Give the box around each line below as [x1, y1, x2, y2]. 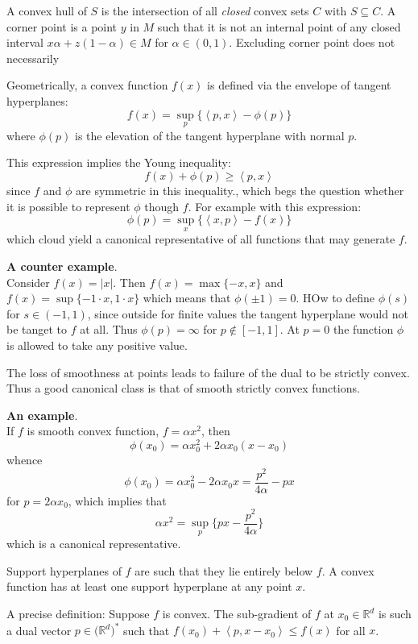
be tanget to [6, 321, 68, 338]
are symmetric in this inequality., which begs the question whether [76, 181, 404, 198]
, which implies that [68, 492, 167, 509]
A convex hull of [6, 2, 87, 19]
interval [6, 34, 43, 51]
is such [378, 605, 412, 622]
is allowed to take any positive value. [6, 336, 188, 353]
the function [333, 321, 394, 338]
